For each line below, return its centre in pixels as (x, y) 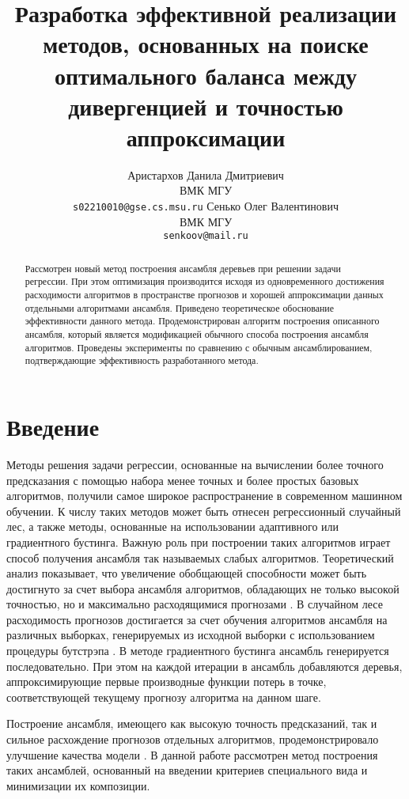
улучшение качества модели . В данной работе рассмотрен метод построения (192, 754)
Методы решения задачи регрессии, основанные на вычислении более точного (195, 464)
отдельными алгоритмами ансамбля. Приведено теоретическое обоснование (179, 307)
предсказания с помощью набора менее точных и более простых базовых (183, 480)
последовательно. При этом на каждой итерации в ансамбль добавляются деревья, (204, 666)
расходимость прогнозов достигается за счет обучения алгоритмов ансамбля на (197, 619)
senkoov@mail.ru (206, 236)
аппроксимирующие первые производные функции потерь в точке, (167, 682)
